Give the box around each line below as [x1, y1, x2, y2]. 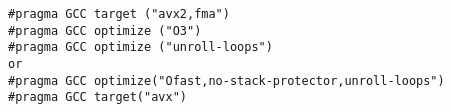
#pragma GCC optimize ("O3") [8, 23, 202, 38]
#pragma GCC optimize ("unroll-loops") [8, 40, 273, 55]
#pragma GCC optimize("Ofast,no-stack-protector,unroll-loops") [8, 73, 445, 88]
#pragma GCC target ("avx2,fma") [8, 7, 230, 21]
